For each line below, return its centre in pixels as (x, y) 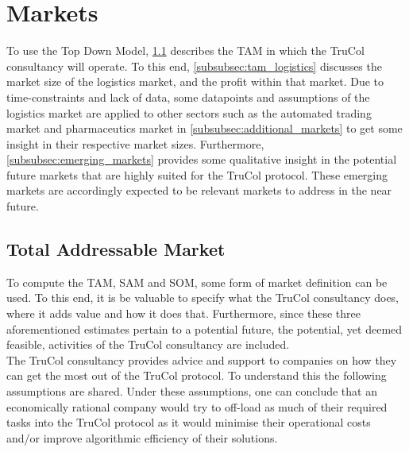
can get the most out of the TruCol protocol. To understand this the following (197, 375)
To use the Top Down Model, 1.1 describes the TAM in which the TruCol (185, 50)
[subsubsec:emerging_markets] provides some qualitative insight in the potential (202, 159)
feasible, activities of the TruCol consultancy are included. (148, 344)
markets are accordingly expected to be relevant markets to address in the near (199, 190)
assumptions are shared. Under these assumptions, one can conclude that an (192, 391)
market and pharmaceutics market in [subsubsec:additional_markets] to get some (204, 128)
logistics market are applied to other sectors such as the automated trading (189, 112)
